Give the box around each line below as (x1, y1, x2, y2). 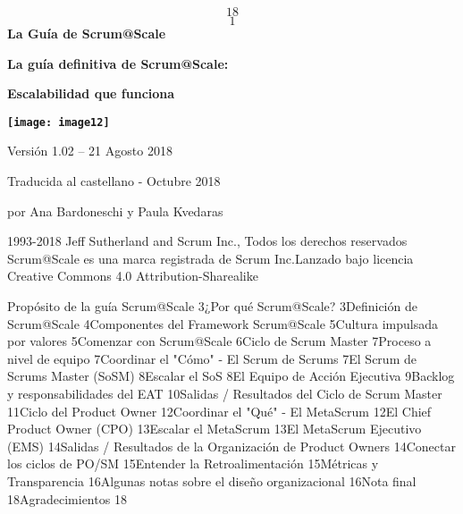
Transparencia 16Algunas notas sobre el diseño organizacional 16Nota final (7, 471, 417, 490)
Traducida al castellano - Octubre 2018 (7, 172, 221, 190)
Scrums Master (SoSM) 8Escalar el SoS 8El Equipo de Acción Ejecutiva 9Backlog (7, 367, 455, 385)
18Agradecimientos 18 (7, 489, 127, 508)
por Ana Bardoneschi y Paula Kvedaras (7, 201, 223, 220)
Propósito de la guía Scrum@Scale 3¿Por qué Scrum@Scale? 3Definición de (7, 297, 417, 315)
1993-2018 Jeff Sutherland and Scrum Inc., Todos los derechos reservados (7, 232, 408, 250)
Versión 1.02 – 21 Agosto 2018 (7, 141, 173, 160)
